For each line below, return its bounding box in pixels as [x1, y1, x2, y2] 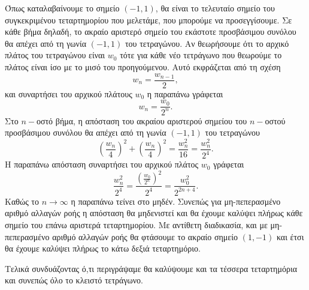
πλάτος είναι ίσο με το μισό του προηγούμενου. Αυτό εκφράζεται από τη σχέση [5, 60, 281, 73]
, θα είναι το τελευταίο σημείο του [155, 2, 275, 14]
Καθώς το [5, 195, 39, 207]
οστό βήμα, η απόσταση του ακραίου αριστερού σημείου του [36, 114, 247, 127]
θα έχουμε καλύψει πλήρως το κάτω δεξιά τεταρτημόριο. [5, 242, 201, 255]
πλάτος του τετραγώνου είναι [5, 49, 105, 61]
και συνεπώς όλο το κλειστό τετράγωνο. [5, 274, 144, 286]
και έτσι [276, 230, 304, 243]
